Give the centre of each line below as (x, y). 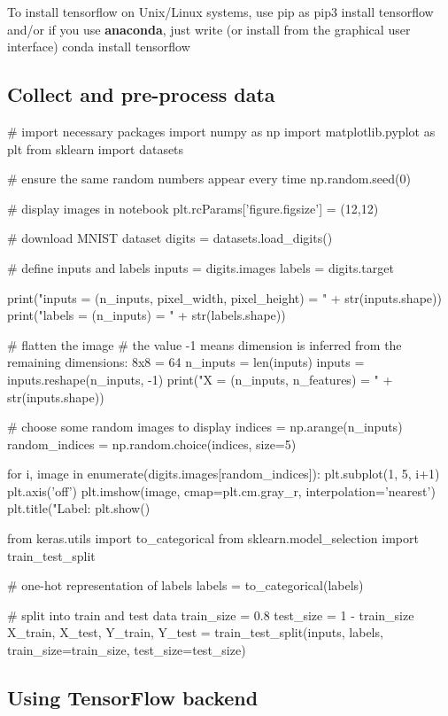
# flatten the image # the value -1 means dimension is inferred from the (205, 344)
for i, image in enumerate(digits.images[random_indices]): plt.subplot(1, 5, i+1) (224, 474)
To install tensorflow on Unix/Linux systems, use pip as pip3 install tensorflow (220, 12)
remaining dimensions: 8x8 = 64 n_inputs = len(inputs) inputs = (186, 362)
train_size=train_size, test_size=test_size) (127, 650)
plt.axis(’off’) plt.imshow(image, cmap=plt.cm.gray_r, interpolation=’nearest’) (221, 490)
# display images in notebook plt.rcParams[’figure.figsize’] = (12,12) (193, 208)
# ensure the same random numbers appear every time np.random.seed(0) (209, 179)
